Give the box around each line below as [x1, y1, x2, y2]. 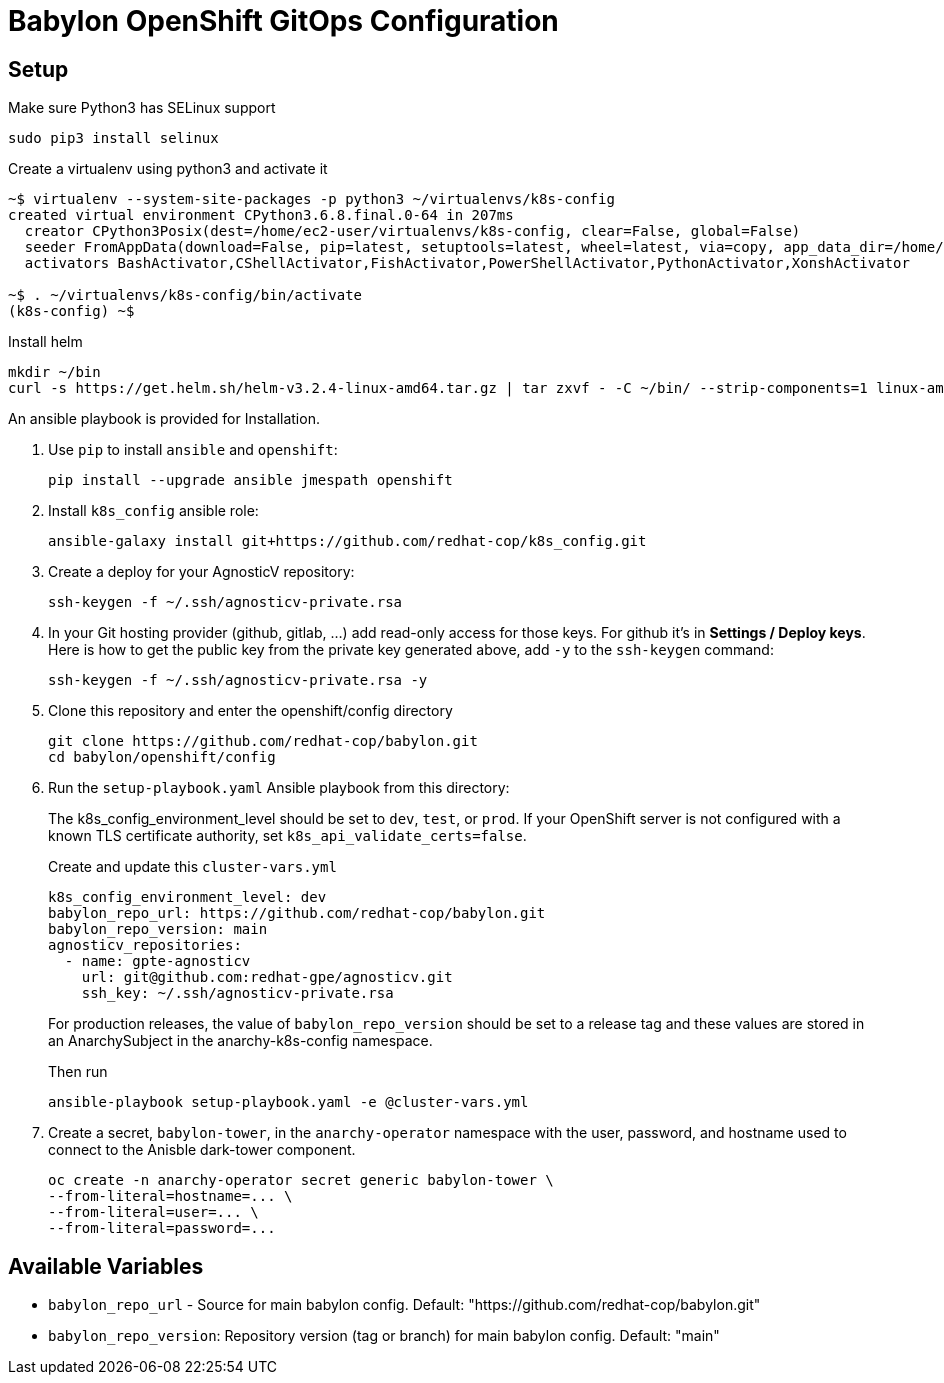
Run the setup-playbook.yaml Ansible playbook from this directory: [48, 779, 510, 797]
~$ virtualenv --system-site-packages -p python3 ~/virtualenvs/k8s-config [8, 191, 615, 208]
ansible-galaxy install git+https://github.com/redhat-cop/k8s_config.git [48, 533, 647, 550]
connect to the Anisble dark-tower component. [48, 1141, 356, 1159]
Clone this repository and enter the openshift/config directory [48, 702, 453, 720]
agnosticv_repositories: [48, 937, 242, 954]
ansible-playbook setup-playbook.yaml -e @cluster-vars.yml [48, 1094, 529, 1111]
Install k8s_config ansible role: [48, 502, 259, 520]
